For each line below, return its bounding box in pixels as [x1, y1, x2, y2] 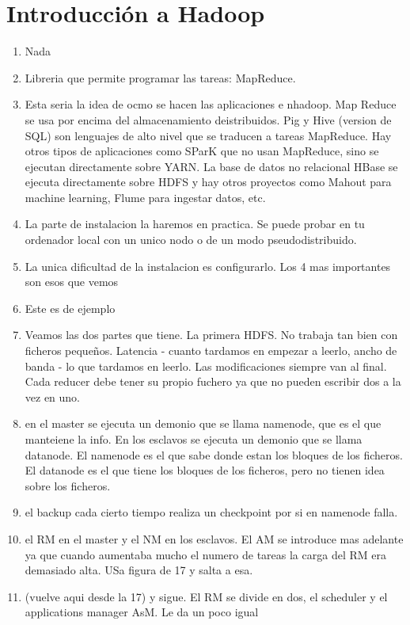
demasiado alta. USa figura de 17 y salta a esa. [25, 562, 253, 578]
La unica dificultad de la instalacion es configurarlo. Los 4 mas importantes [25, 257, 391, 274]
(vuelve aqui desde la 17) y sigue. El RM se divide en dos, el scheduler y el [25, 588, 388, 604]
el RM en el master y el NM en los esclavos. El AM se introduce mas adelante [25, 530, 404, 547]
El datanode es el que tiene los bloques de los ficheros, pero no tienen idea [25, 462, 385, 478]
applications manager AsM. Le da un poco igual [25, 604, 259, 620]
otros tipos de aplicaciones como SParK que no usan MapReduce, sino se [25, 143, 379, 159]
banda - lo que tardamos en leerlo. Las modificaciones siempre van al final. [25, 357, 387, 374]
